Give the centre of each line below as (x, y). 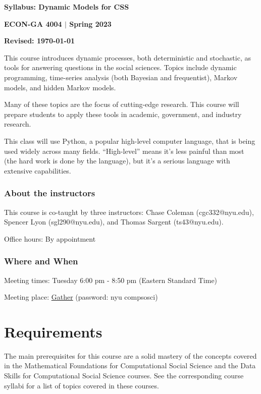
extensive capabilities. (38, 170)
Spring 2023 (90, 23)
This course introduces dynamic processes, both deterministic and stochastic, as (127, 57)
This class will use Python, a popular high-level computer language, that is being (130, 140)
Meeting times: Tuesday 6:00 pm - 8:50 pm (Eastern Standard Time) (111, 280)
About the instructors (50, 193)
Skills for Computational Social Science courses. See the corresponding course (124, 376)
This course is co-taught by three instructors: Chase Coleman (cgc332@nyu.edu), (129, 212)
